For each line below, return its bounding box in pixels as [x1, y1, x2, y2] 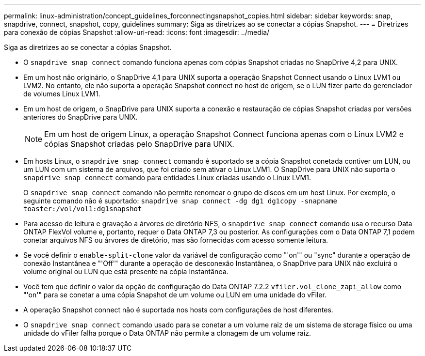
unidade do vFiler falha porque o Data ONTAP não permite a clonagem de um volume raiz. [23, 329, 311, 337]
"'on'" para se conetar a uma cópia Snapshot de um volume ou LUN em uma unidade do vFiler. [23, 291, 327, 299]
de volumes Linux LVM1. [23, 90, 100, 98]
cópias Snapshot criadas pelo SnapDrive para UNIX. [44, 139, 234, 149]
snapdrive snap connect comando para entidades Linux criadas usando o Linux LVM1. [23, 173, 311, 182]
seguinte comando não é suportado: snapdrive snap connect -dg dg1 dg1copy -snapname [23, 197, 338, 205]
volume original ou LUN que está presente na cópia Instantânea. [23, 267, 229, 276]
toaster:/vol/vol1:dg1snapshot [23, 205, 142, 213]
